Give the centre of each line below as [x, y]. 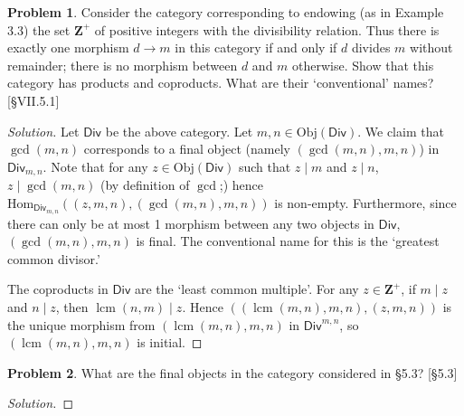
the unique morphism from [81, 324]
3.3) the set [39, 29]
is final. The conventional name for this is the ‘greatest [288, 241]
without [431, 47]
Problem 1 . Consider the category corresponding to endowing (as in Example [226, 12]
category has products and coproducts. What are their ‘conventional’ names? [221, 83]
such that [265, 166]
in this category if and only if [256, 47]
